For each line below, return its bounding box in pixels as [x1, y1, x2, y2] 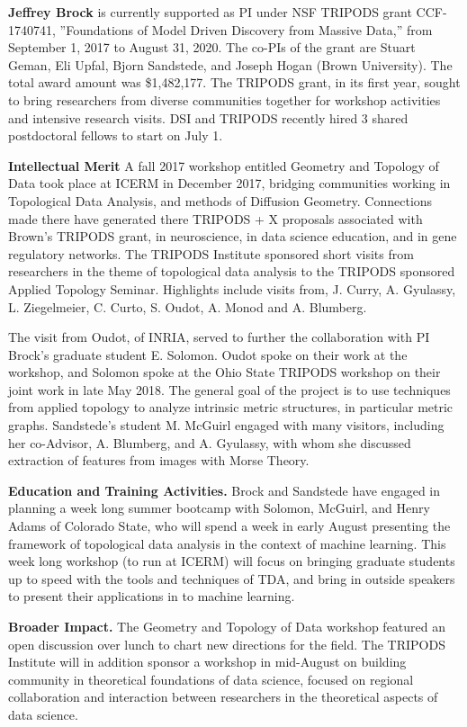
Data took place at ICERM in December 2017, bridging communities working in [8, 174, 451, 193]
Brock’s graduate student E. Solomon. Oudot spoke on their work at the [8, 345, 408, 363]
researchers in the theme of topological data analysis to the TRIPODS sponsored [8, 262, 455, 281]
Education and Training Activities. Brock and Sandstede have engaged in [8, 480, 441, 499]
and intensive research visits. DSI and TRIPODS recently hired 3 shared [8, 108, 409, 127]
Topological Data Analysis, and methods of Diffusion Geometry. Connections [8, 191, 433, 210]
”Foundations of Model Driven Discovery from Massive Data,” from [59, 20, 433, 39]
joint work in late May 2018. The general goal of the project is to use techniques [8, 380, 451, 399]
